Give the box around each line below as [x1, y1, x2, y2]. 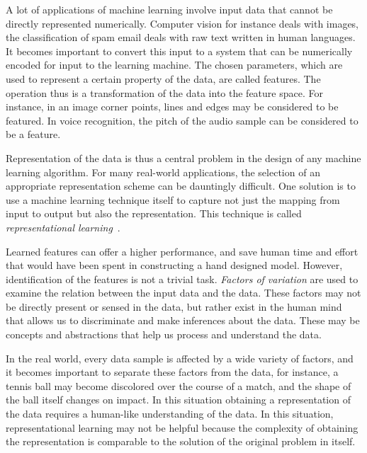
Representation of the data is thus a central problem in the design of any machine [6, 150, 361, 165]
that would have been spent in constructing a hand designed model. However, [6, 258, 343, 273]
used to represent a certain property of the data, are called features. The [6, 71, 321, 86]
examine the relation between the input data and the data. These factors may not [6, 285, 361, 300]
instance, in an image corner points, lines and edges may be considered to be [6, 99, 339, 114]
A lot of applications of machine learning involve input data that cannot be [6, 2, 333, 16]
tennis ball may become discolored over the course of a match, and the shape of [6, 378, 351, 393]
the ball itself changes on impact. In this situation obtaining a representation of [6, 392, 351, 407]
